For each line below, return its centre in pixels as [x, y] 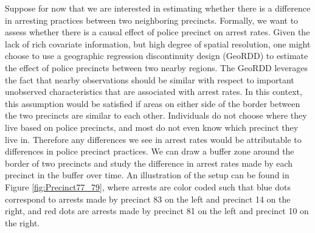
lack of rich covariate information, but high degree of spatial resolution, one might [158, 43]
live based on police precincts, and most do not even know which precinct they [152, 127]
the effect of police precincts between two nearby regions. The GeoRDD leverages [156, 67]
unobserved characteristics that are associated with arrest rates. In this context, [154, 92]
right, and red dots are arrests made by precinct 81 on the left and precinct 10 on [157, 211]
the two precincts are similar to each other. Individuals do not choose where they [156, 115]
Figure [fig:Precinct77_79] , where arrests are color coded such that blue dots [148, 186]
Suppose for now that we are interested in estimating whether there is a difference [158, 8]
